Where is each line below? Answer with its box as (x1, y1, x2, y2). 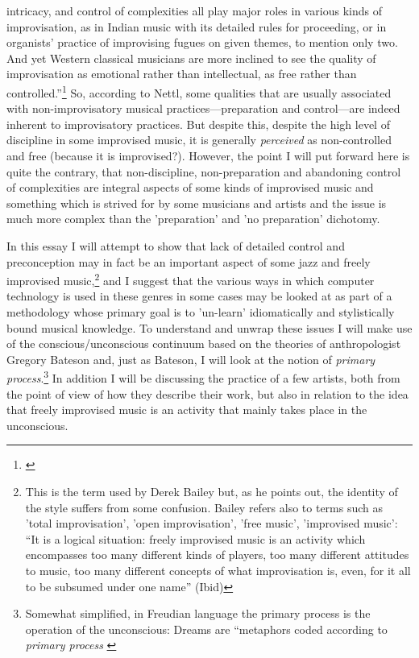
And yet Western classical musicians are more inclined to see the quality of (6, 49, 376, 66)
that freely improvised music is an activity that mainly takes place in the (6, 401, 367, 418)
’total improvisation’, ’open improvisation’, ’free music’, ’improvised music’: (25, 515, 398, 532)
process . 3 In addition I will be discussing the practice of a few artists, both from (6, 367, 400, 387)
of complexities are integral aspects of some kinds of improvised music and (6, 179, 374, 196)
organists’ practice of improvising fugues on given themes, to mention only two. (6, 34, 398, 51)
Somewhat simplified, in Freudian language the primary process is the (25, 605, 371, 622)
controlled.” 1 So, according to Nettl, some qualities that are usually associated (6, 81, 392, 101)
